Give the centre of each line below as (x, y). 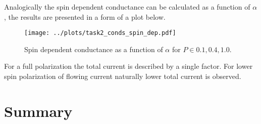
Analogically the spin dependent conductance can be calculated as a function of (127, 7)
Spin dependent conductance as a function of (94, 49)
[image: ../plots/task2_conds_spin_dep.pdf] (100, 33)
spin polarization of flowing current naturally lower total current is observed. (123, 76)
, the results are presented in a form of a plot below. (85, 16)
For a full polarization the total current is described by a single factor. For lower (128, 66)
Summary (38, 111)
